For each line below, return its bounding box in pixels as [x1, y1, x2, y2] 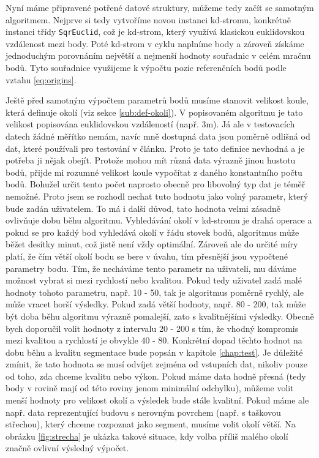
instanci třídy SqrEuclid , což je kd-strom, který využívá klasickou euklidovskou [6, 25, 305, 38]
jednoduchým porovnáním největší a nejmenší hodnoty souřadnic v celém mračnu [6, 49, 311, 62]
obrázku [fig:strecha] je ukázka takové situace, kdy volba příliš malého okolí [6, 429, 288, 442]
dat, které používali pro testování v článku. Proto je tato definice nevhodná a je [6, 141, 305, 154]
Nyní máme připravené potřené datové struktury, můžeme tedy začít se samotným [6, 1, 314, 13]
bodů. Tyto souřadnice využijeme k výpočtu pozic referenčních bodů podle [6, 61, 287, 74]
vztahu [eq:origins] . [6, 73, 77, 86]
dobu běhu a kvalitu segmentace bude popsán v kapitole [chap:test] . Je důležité [6, 345, 303, 358]
